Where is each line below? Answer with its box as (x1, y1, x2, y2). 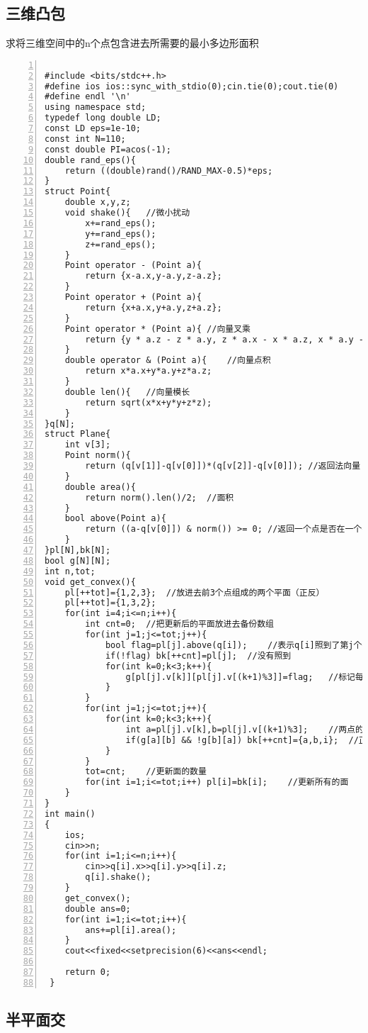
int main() (45, 808, 96, 819)
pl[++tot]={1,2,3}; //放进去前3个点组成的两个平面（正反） (64, 587, 325, 598)
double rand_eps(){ (45, 155, 136, 165)
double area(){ (64, 481, 136, 492)
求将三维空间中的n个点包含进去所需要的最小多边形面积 (6, 35, 259, 50)
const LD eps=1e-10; (45, 123, 142, 134)
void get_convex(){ (45, 576, 136, 587)
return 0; (64, 967, 111, 978)
